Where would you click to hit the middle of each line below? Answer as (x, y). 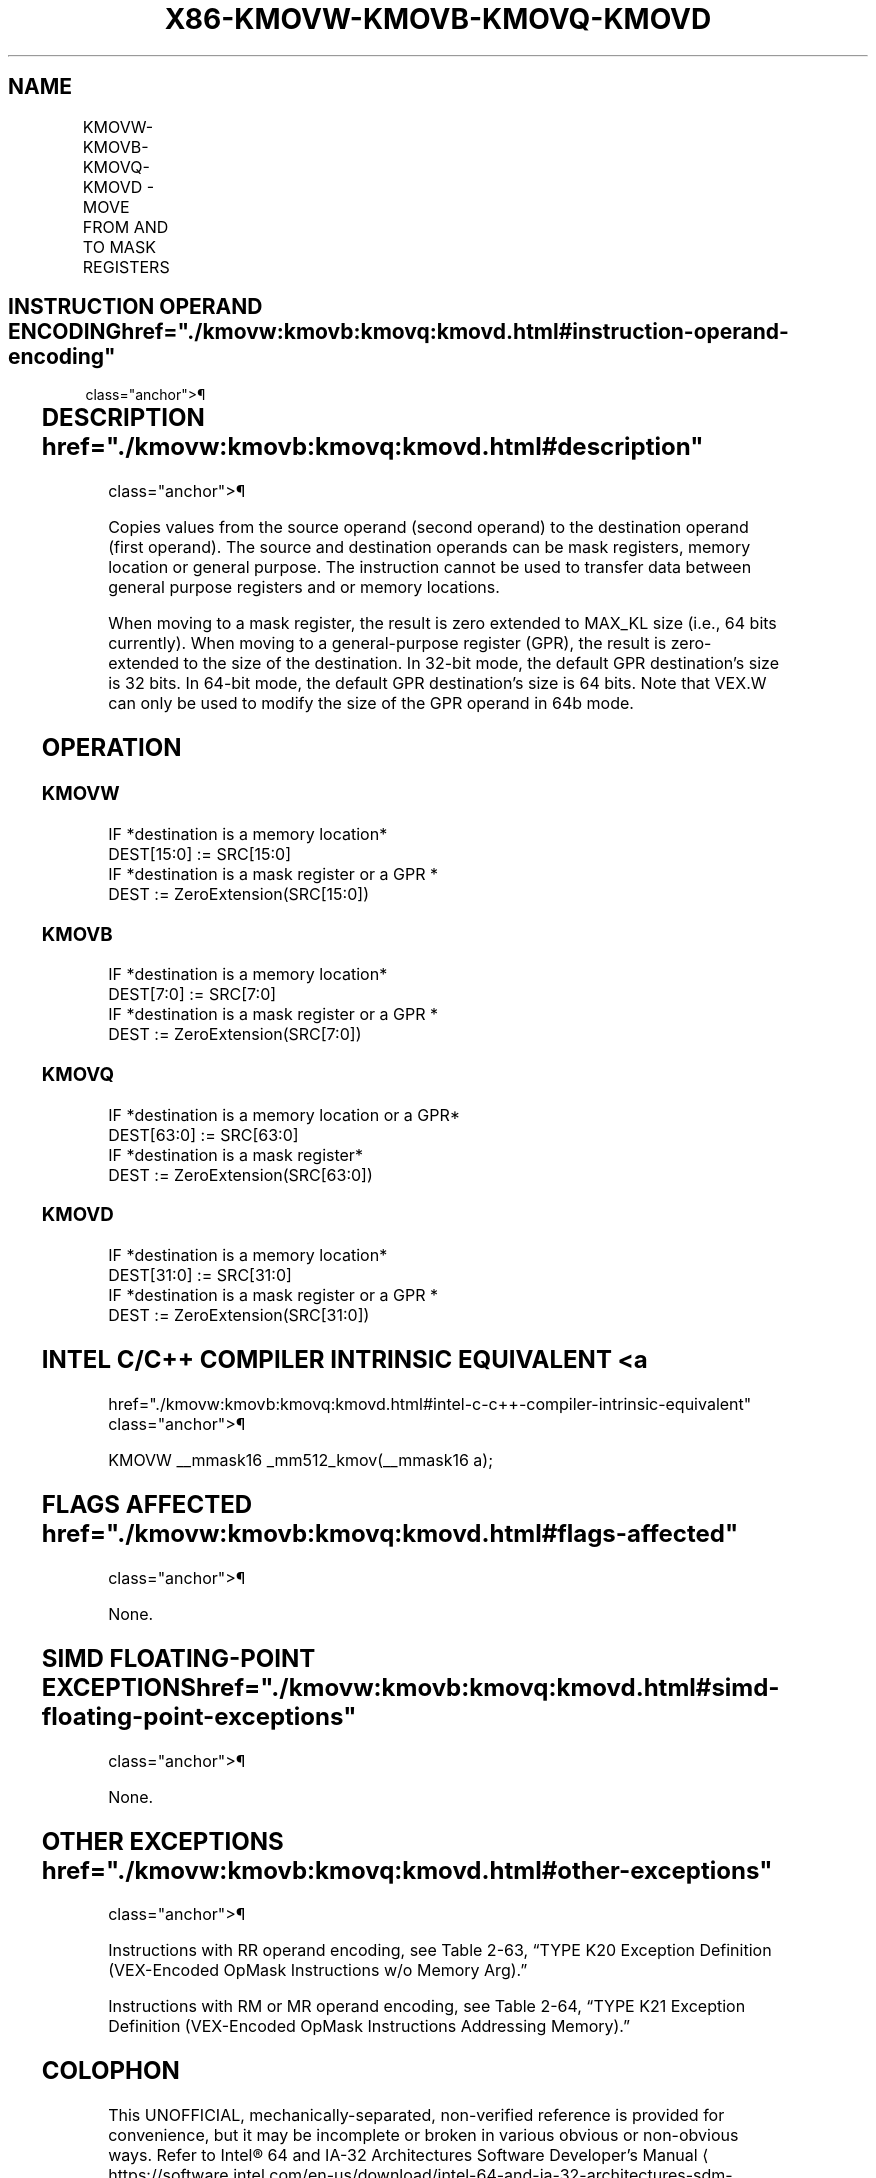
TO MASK (119, 246)
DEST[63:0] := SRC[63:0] (203, 1134)
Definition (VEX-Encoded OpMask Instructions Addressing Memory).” (369, 2026)
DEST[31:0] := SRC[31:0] (200, 1275)
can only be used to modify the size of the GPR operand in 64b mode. (371, 703)
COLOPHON (110, 2071)
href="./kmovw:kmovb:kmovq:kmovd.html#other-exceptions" (407, 1870)
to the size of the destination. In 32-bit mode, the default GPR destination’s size (481, 663)
